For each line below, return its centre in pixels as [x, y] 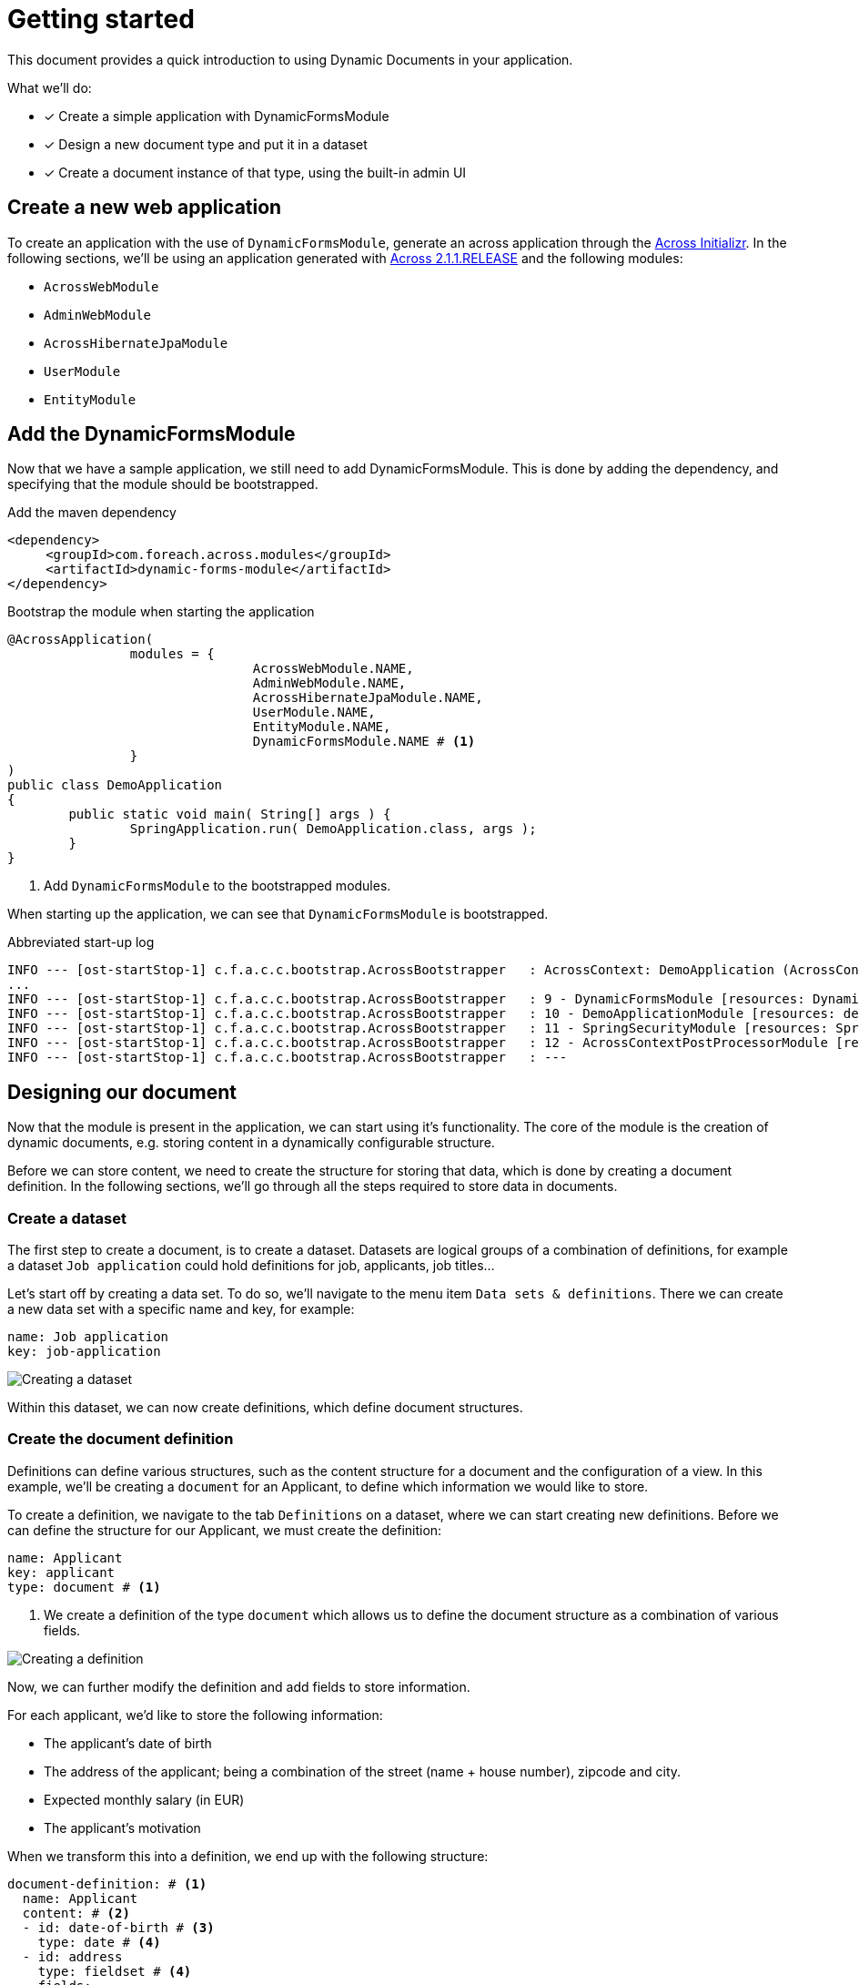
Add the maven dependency [92, 513]
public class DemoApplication [115, 785]
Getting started [101, 19]
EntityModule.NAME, [322, 727]
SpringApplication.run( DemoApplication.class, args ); [333, 829]
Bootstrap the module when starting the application [161, 612]
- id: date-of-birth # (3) [118, 1927]
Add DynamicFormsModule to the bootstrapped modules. [217, 886]
